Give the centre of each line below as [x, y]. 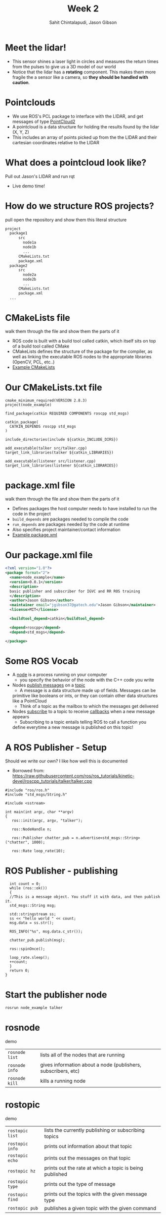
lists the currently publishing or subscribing [94, 1130]
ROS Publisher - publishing [62, 871]
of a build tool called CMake [41, 346]
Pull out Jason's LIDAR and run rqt [40, 176]
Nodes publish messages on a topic [49, 685]
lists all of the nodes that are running [83, 1055]
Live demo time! [29, 186]
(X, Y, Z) [21, 132]
